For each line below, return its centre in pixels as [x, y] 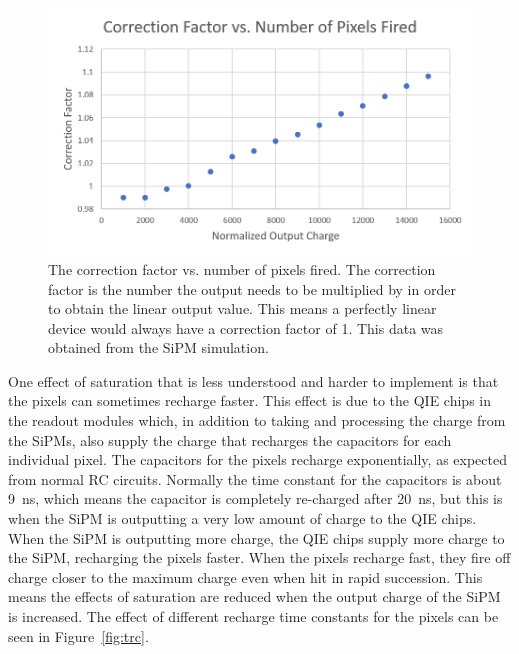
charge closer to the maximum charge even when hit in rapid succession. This [245, 576]
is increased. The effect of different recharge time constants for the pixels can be [253, 616]
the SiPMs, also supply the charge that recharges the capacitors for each [230, 439]
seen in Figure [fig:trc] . [78, 635]
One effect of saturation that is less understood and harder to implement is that [253, 380]
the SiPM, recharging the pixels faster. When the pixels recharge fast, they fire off [259, 557]
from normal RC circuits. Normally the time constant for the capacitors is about [255, 478]
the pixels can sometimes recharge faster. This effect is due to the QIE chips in [249, 400]
